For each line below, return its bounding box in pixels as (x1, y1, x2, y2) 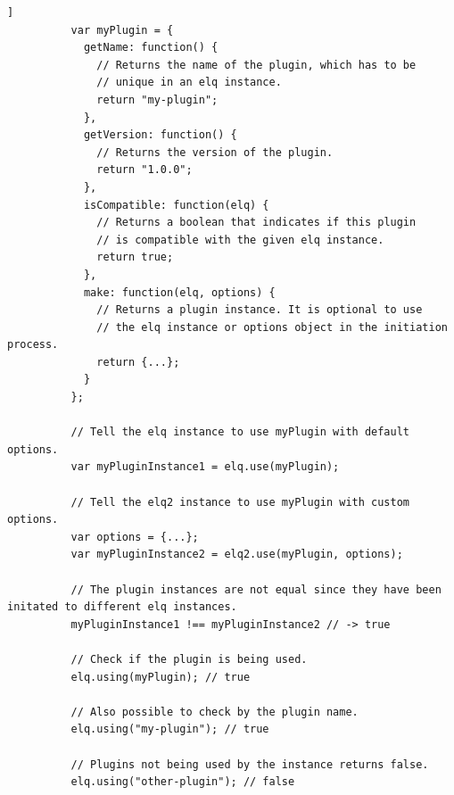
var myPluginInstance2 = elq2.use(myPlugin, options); (70, 548, 403, 561)
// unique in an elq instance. (96, 76, 282, 89)
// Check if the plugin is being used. (70, 652, 308, 666)
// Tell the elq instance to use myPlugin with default (70, 426, 410, 439)
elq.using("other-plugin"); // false (70, 775, 295, 789)
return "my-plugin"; (96, 93, 219, 106)
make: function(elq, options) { (83, 286, 276, 299)
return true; (96, 251, 174, 264)
